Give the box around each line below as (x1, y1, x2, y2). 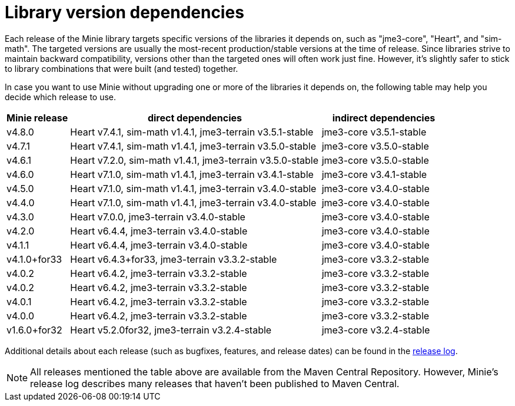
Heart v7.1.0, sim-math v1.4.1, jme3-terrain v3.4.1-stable (70, 168, 314, 180)
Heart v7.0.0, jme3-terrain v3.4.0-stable (70, 210, 245, 223)
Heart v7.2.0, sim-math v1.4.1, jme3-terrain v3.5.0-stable (70, 154, 319, 166)
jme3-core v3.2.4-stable (321, 324, 430, 336)
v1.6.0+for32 (6, 324, 62, 336)
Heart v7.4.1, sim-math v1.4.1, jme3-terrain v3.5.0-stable (70, 140, 316, 152)
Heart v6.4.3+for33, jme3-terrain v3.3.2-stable (70, 253, 277, 265)
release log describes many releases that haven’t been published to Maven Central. (30, 377, 400, 390)
